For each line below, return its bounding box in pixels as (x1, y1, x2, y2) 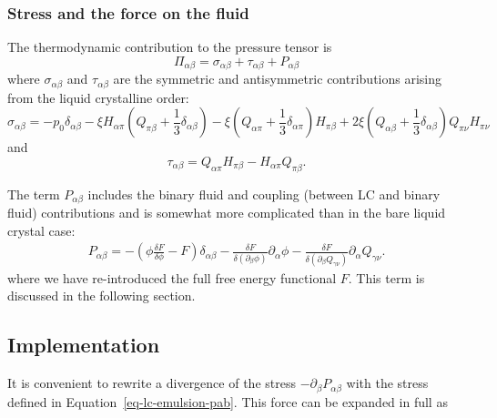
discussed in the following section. (7, 286, 196, 305)
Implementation (7, 331, 160, 359)
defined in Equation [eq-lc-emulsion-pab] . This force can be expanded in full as (7, 392, 448, 411)
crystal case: (7, 220, 76, 240)
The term (7, 184, 60, 203)
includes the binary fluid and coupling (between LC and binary (87, 184, 441, 203)
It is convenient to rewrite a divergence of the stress (7, 373, 296, 393)
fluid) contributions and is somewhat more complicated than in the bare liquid (7, 203, 446, 222)
